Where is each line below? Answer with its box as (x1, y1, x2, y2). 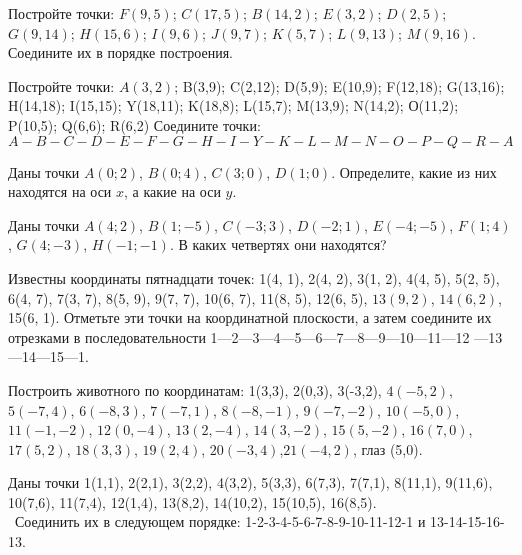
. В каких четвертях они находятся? (169, 234, 387, 255)
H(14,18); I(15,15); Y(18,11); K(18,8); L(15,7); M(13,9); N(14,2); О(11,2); (8, 95, 459, 116)
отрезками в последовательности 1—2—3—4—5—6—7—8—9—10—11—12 (8, 326, 470, 347)
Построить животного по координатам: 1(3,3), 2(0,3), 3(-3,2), (8, 379, 382, 400)
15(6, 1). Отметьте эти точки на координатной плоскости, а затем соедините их (8, 307, 492, 328)
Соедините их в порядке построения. (8, 42, 233, 63)
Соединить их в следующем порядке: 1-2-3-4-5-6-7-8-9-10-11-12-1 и (14, 511, 426, 532)
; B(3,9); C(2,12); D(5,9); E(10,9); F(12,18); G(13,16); (174, 75, 505, 96)
